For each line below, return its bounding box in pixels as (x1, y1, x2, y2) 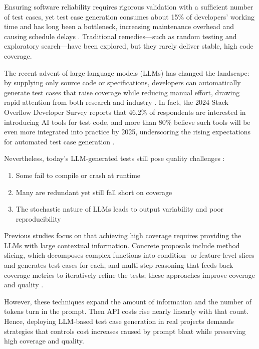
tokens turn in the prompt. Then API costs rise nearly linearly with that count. (4, 306, 248, 316)
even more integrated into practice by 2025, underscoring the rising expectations (4, 126, 251, 137)
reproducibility (16, 213, 61, 224)
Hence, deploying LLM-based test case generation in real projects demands (4, 316, 234, 326)
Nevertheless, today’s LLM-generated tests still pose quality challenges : (4, 153, 225, 163)
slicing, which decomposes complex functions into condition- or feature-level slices (4, 250, 254, 260)
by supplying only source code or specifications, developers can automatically (4, 77, 241, 88)
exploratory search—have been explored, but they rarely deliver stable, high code (4, 41, 253, 51)
